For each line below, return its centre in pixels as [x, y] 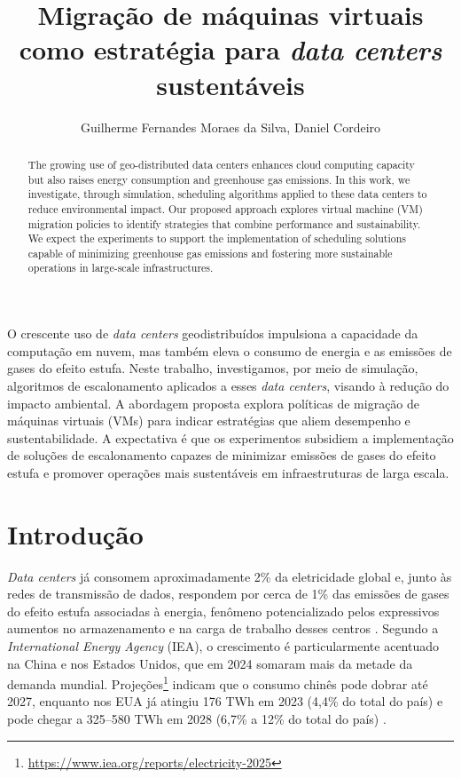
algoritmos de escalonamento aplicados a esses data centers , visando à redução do [228, 385]
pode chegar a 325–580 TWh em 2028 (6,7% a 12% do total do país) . [197, 719]
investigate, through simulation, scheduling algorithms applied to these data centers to [227, 194]
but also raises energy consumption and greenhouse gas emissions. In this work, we [219, 179]
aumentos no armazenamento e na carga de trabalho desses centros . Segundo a [223, 628]
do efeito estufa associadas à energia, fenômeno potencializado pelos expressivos [223, 611]
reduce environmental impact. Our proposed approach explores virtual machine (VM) [225, 208]
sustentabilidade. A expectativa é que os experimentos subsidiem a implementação [230, 437]
